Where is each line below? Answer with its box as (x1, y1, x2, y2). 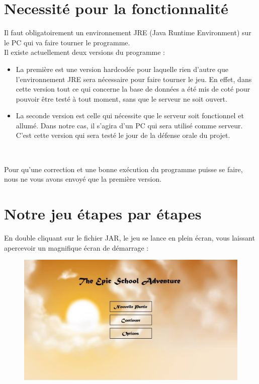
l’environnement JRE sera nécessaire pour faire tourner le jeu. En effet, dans (16, 73, 252, 84)
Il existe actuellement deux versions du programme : (4, 47, 165, 57)
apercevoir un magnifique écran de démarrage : (4, 242, 149, 253)
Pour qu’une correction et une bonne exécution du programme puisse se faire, (4, 164, 243, 174)
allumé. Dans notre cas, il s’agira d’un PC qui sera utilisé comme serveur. (16, 120, 243, 130)
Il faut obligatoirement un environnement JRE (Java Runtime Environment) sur (4, 27, 251, 38)
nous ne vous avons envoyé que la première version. (4, 174, 162, 184)
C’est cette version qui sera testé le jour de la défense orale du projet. (16, 130, 230, 140)
